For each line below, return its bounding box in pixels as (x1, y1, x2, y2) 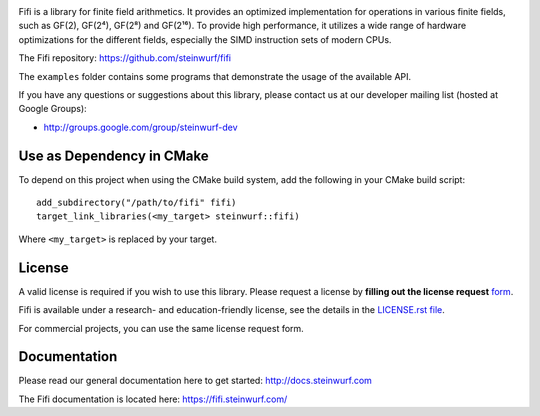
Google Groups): (18, 103, 87, 115)
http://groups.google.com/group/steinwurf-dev (43, 121, 239, 133)
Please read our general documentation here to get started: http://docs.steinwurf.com (18, 375, 372, 387)
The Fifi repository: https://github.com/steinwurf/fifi (18, 52, 232, 64)
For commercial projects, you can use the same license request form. (18, 322, 304, 334)
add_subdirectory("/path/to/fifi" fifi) (36, 197, 237, 209)
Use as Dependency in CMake (18, 147, 209, 164)
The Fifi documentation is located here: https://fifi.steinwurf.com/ (18, 393, 288, 405)
